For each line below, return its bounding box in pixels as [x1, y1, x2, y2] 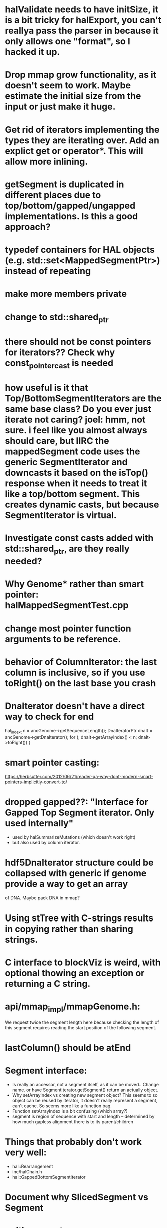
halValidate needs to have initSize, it [5, 4, 159, 15]
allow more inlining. [5, 156, 88, 167]
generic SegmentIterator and [5, 456, 128, 468]
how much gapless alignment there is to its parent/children [12, 1118, 133, 1125]
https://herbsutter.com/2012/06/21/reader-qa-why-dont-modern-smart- [5, 773, 154, 779]
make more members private [5, 288, 127, 300]
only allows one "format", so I [5, 36, 131, 47]
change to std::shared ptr [5, 312, 109, 324]
